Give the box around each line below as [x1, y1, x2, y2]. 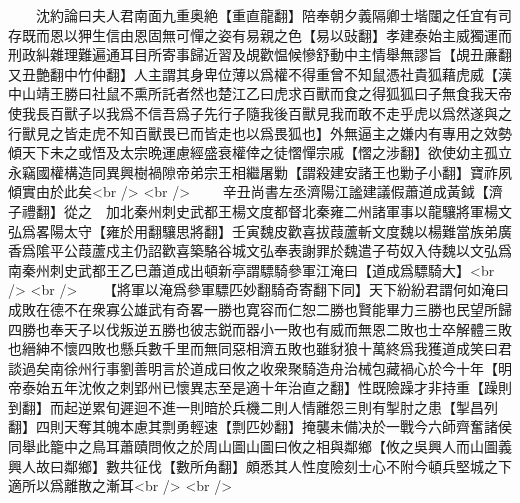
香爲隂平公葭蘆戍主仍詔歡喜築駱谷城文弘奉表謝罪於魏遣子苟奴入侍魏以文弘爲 [8, 240, 512, 261]
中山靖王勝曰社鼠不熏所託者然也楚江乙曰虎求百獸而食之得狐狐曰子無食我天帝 [8, 83, 512, 104]
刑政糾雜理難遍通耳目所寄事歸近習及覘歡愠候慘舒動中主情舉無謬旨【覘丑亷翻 [8, 44, 512, 65]
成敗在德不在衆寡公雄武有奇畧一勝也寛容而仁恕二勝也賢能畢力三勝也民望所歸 [8, 298, 512, 319]
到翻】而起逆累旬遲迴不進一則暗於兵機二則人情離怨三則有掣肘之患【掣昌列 [8, 396, 498, 417]
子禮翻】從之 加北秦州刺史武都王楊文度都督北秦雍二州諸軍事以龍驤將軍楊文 [8, 200, 512, 221]
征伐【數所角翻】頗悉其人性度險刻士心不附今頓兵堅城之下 [133, 455, 512, 476]
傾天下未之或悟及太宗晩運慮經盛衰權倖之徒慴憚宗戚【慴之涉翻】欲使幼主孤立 [8, 142, 512, 163]
